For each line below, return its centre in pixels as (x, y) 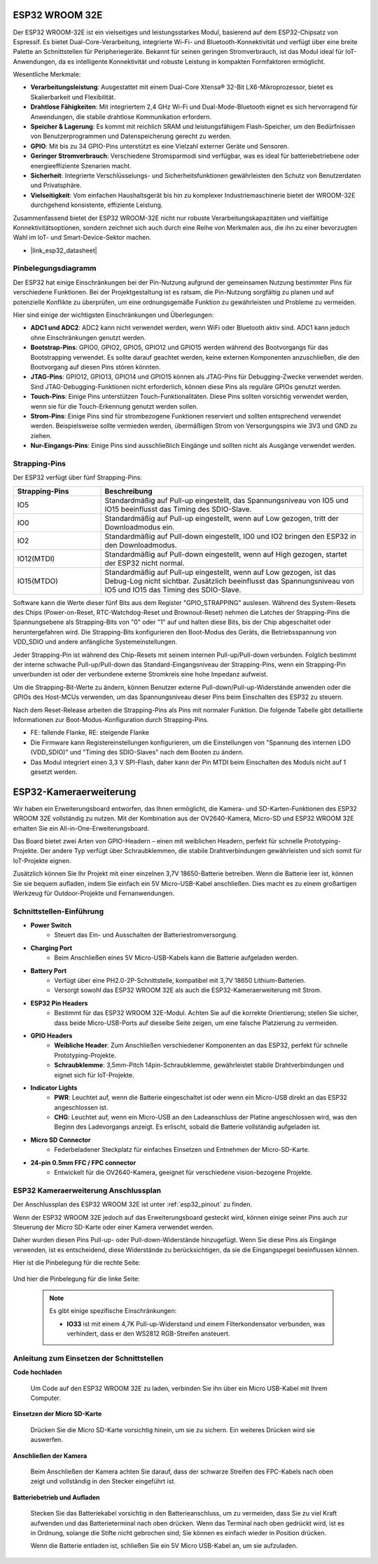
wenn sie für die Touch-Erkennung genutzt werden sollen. (114, 406)
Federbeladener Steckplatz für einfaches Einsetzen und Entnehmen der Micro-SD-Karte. (182, 1150)
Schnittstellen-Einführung (58, 911)
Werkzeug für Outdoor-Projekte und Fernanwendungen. (94, 893)
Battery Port (49, 970)
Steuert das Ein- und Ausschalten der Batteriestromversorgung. (146, 935)
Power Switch (51, 925)
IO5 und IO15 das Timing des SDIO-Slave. (173, 590)
